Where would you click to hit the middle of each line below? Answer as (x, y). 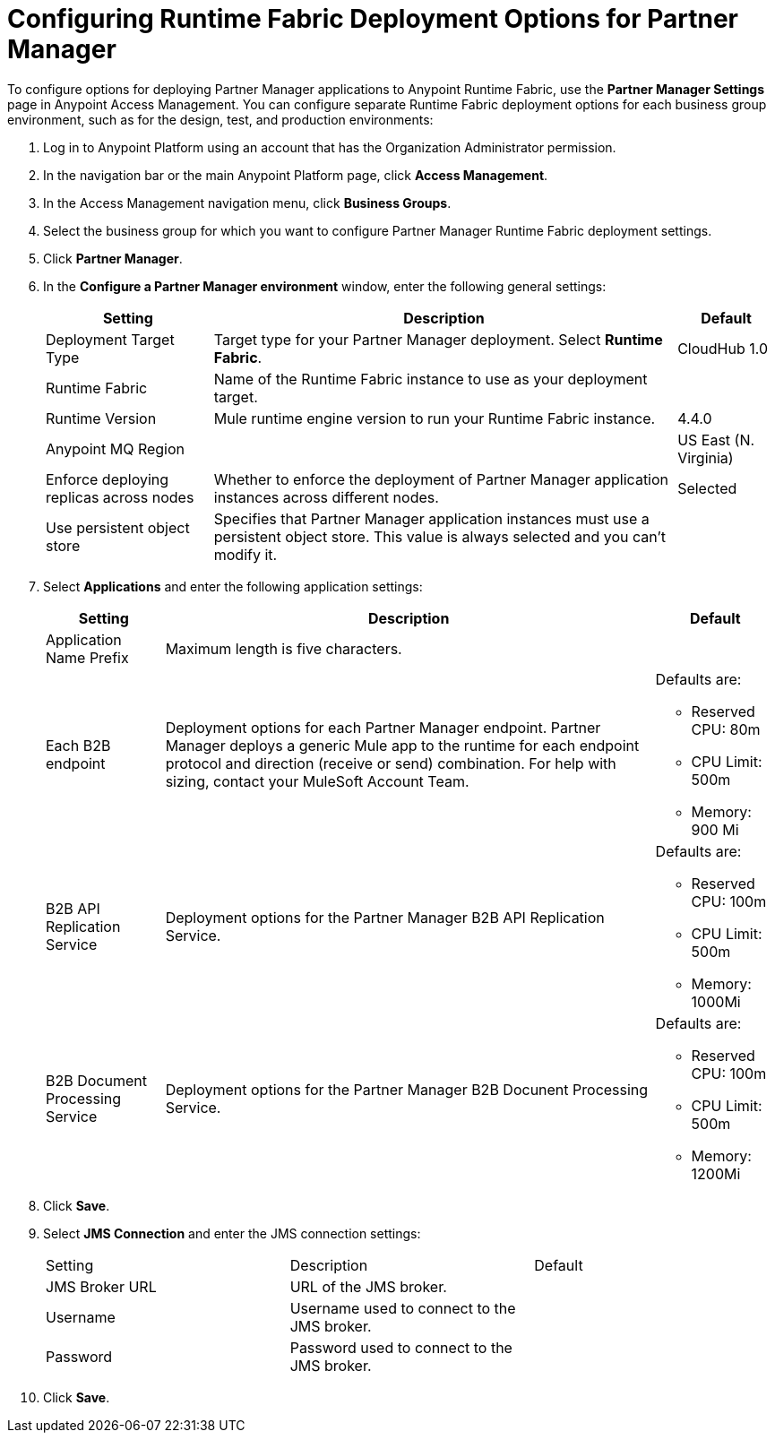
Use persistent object (118, 527)
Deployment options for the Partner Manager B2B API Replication (385, 917)
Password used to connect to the (401, 1347)
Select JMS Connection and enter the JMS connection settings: (232, 1233)
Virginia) (706, 457)
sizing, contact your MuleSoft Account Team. (317, 781)
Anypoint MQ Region (116, 448)
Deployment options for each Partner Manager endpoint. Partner (383, 727)
